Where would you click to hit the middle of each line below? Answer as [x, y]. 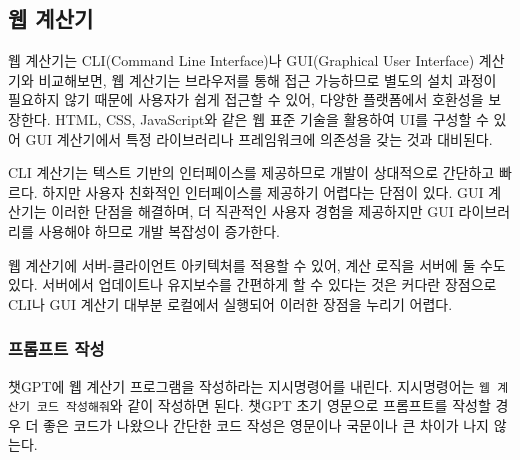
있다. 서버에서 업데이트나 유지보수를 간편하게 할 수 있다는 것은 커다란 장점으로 [252, 284]
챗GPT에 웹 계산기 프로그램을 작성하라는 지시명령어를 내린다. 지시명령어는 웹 [249, 385]
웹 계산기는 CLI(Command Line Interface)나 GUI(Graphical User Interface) [241, 60]
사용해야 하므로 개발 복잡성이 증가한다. [159, 230]
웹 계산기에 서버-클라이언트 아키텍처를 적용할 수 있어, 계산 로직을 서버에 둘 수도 [257, 264]
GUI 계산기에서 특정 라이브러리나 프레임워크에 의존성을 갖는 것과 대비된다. [259, 138]
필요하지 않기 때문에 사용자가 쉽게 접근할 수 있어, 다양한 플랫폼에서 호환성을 [246, 99]
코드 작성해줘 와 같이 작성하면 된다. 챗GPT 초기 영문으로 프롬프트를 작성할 [264, 405]
